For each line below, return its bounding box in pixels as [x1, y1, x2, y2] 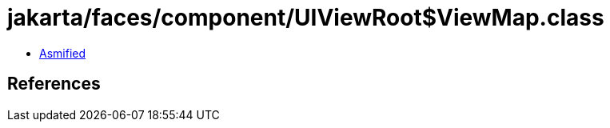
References [7, 74, 101, 94]
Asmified [39, 46, 86, 60]
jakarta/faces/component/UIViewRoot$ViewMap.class [7, 4, 604, 31]
